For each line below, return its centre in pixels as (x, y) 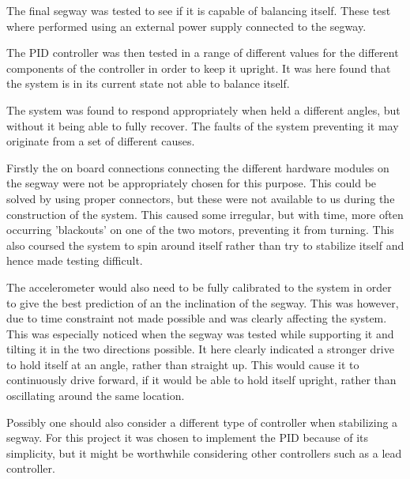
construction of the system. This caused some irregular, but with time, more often (205, 214)
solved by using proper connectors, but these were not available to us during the (201, 198)
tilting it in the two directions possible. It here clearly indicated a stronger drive (200, 349)
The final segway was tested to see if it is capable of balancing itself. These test (199, 10)
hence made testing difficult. (75, 260)
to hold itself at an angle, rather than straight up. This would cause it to (183, 364)
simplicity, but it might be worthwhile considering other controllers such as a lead (204, 453)
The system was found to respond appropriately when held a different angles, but (203, 109)
